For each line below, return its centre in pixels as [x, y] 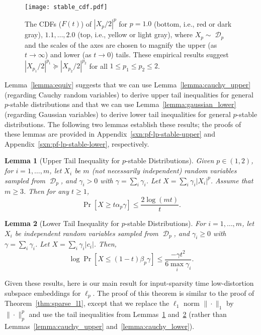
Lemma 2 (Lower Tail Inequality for [62, 223]
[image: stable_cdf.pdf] [66, 7]
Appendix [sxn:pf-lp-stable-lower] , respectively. [77, 143]
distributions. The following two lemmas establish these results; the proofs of [123, 124]
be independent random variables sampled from [86, 233]
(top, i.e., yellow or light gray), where [135, 34]
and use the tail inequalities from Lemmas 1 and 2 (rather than [128, 314]
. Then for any [46, 191]
